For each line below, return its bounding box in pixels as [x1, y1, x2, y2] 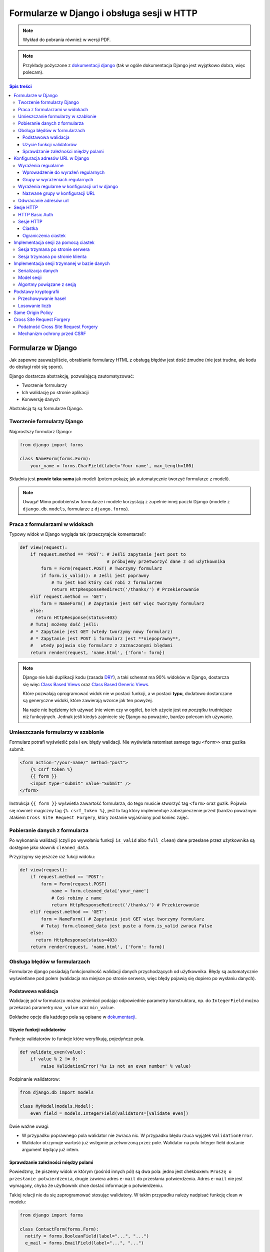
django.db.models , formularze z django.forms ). [22, 506, 129, 512]
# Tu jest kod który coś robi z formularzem [51, 579, 162, 585]
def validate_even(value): [19, 1049, 86, 1055]
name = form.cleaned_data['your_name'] [51, 888, 149, 894]
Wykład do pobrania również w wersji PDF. [22, 37, 111, 43]
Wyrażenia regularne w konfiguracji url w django [18, 183, 118, 189]
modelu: [9, 1198, 26, 1204]
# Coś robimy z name [51, 895, 102, 901]
